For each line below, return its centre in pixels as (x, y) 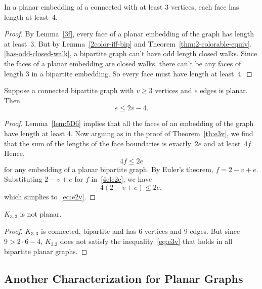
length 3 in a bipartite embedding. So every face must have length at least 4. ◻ (128, 73)
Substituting (23, 179)
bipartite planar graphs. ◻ (46, 251)
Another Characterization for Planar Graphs (124, 278)
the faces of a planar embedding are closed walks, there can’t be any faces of (123, 63)
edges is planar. (224, 90)
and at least (222, 143)
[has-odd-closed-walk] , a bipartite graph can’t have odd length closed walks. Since (131, 53)
